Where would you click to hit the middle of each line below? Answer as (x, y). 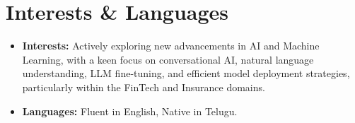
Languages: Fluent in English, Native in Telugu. (130, 111)
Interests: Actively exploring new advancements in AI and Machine (171, 46)
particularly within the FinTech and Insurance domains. (144, 87)
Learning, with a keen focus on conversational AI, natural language (168, 59)
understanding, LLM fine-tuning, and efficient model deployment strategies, (186, 73)
